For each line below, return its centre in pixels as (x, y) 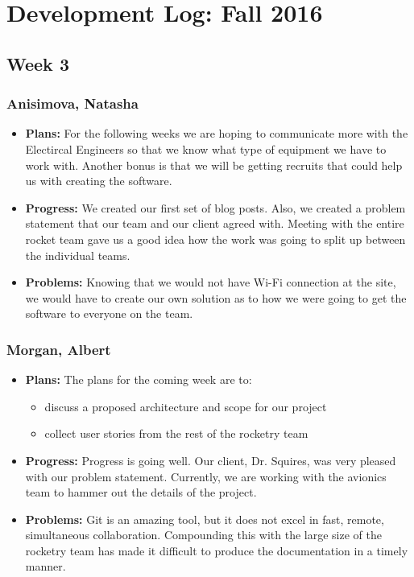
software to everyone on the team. (109, 313)
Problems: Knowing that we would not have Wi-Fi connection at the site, (211, 282)
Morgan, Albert (59, 349)
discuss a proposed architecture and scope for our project (186, 406)
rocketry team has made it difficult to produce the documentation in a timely (217, 550)
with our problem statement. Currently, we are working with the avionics (206, 476)
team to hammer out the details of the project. (141, 492)
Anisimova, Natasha (72, 103)
